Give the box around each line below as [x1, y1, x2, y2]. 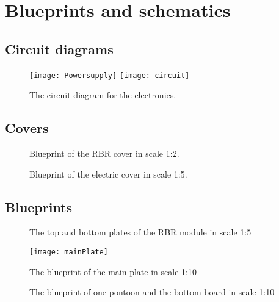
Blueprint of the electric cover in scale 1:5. [29, 167, 187, 180]
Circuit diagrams [5, 39, 114, 58]
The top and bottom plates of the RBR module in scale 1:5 [29, 226, 252, 239]
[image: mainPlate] [29, 248, 108, 257]
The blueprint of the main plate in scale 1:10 [29, 265, 197, 278]
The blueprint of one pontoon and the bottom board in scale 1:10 [29, 286, 275, 298]
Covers [5, 118, 49, 137]
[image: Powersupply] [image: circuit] [29, 71, 190, 80]
